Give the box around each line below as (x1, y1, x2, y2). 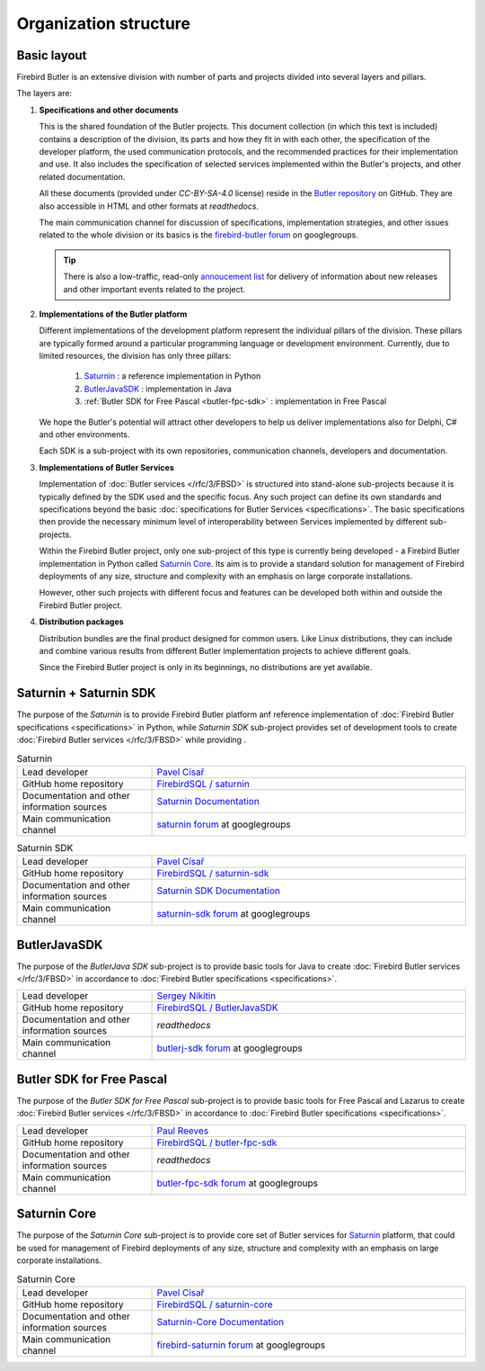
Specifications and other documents (39, 104, 179, 115)
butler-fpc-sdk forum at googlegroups (156, 1177, 319, 1189)
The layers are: (16, 88, 72, 99)
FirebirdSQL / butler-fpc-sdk (156, 1136, 278, 1149)
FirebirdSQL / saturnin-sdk (156, 867, 269, 880)
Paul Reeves (156, 1125, 209, 1137)
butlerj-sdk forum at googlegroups (156, 1042, 303, 1054)
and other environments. (39, 429, 130, 440)
